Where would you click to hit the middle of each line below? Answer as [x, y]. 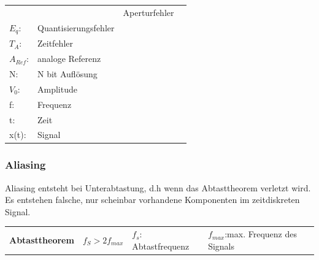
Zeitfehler [56, 43]
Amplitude [57, 89]
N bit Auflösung [67, 73]
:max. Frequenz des [261, 234]
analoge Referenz [69, 59]
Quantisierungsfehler [76, 28]
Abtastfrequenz [161, 246]
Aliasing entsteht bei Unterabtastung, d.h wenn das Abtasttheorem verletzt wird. [158, 187]
